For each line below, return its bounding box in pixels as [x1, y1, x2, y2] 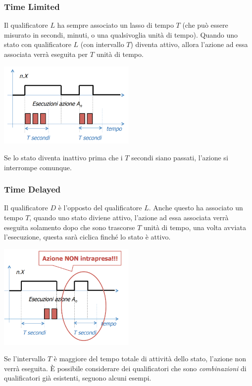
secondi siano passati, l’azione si [131, 152, 228, 163]
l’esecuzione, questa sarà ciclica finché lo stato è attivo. [4, 232, 171, 242]
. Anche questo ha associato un [149, 202, 243, 213]
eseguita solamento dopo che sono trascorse [4, 222, 135, 232]
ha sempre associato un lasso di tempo [57, 20, 174, 30]
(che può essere [182, 20, 228, 30]
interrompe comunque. [4, 162, 72, 172]
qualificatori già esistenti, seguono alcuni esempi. [4, 373, 151, 383]
